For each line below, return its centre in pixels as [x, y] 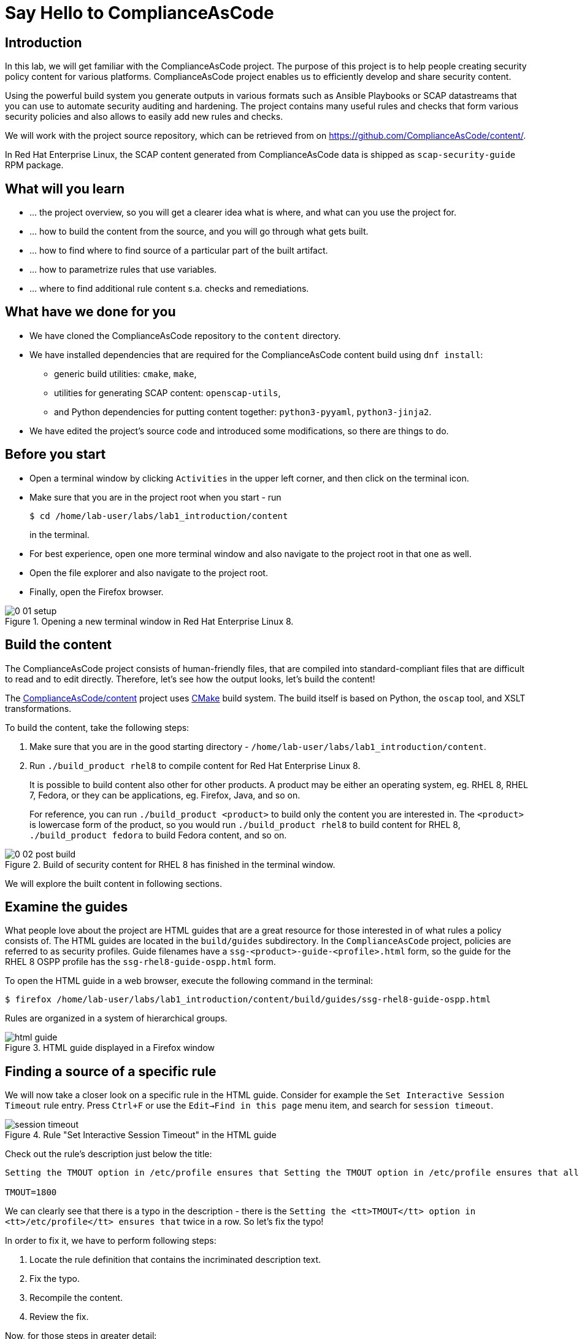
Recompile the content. [76, 1298]
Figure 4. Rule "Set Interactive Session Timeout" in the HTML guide [141, 1135]
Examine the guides [67, 907]
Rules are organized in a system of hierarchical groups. [116, 1018]
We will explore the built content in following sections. [114, 883]
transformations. [38, 708]
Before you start [56, 455]
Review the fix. [59, 1317]
